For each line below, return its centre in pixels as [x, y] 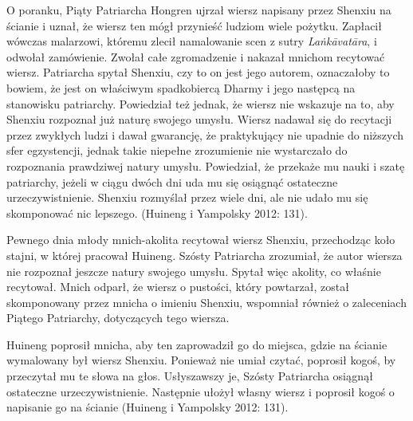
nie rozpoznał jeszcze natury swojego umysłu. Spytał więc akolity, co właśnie [194, 271]
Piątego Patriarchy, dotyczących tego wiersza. [118, 318]
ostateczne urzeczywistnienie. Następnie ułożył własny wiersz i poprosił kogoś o [201, 391]
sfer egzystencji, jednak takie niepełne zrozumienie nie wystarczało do [177, 150]
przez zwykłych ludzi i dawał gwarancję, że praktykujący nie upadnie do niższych [205, 134]
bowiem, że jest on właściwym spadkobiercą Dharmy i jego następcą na [181, 87]
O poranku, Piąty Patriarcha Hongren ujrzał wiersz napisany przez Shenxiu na [199, 10]
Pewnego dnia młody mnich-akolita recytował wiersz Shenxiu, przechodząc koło [201, 240]
